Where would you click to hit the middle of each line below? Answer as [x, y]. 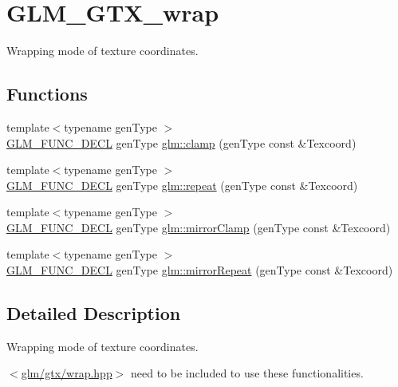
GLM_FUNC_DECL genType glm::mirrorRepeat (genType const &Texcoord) [200, 270]
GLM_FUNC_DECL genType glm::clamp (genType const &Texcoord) [181, 142]
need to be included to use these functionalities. [247, 373]
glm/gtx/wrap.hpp [67, 373]
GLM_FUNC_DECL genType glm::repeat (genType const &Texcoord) [182, 185]
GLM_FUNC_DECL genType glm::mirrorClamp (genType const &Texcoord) [199, 227]
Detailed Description [94, 313]
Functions [47, 94]
